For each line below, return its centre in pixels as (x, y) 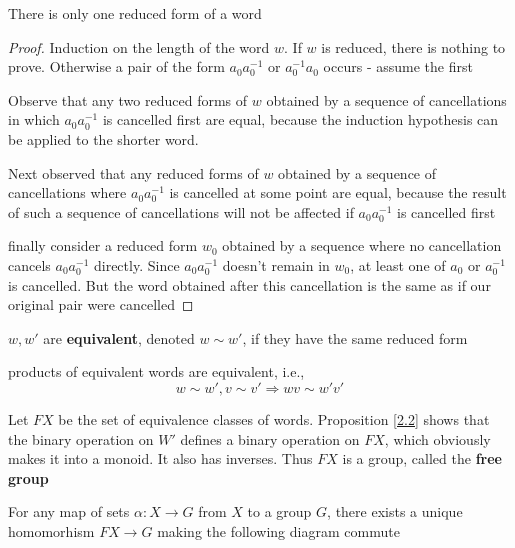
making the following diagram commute (278, 530)
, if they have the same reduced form (355, 337)
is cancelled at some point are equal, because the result (338, 192)
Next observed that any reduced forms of (133, 172)
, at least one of (398, 264)
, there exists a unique (395, 511)
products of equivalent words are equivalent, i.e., (156, 371)
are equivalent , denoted (119, 337)
